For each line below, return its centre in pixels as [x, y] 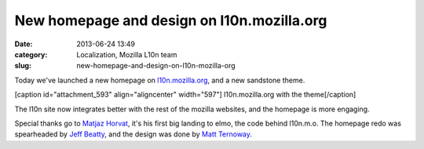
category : [31, 54]
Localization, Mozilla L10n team [127, 54]
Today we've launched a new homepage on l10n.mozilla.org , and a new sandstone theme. [160, 80]
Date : [24, 44]
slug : [23, 66]
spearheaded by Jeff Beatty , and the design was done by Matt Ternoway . [133, 134]
